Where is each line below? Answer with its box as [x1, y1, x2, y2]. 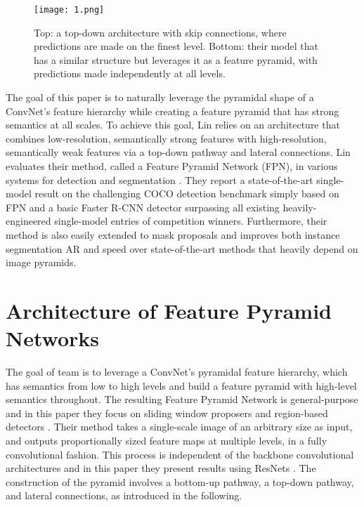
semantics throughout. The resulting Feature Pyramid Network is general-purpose [6, 392, 358, 407]
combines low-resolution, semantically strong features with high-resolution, [6, 131, 327, 145]
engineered [6, 213, 51, 228]
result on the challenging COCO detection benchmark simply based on [34, 186, 339, 201]
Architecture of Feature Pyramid [6, 296, 332, 324]
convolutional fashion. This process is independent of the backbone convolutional [6, 447, 354, 461]
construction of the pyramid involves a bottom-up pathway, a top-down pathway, [6, 474, 354, 489]
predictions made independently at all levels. [34, 66, 226, 81]
